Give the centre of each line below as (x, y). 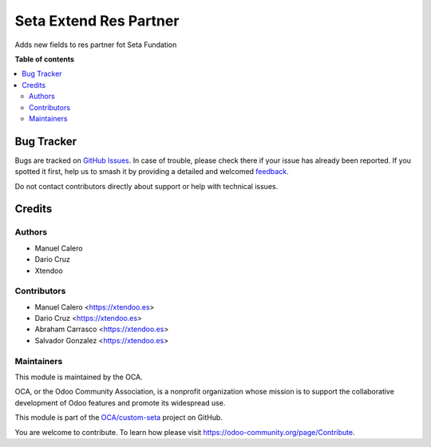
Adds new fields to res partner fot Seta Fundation (96, 45)
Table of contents (45, 59)
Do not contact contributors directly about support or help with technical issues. (146, 186)
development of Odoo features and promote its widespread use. (120, 402)
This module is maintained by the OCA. (79, 377)
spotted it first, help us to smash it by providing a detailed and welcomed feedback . (152, 172)
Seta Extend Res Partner (97, 21)
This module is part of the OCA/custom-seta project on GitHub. (119, 417)
